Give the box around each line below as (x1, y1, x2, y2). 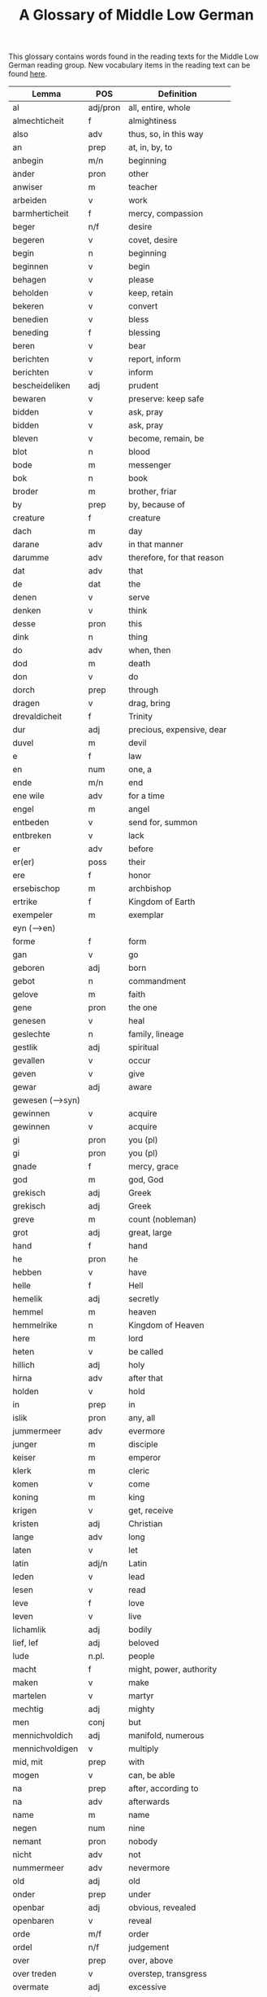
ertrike (12, 896, 38, 907)
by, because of (128, 499, 185, 511)
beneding (12, 327, 49, 339)
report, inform (128, 353, 181, 365)
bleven (12, 433, 39, 445)
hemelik (12, 1293, 43, 1305)
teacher (128, 182, 158, 193)
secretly (128, 1293, 160, 1305)
